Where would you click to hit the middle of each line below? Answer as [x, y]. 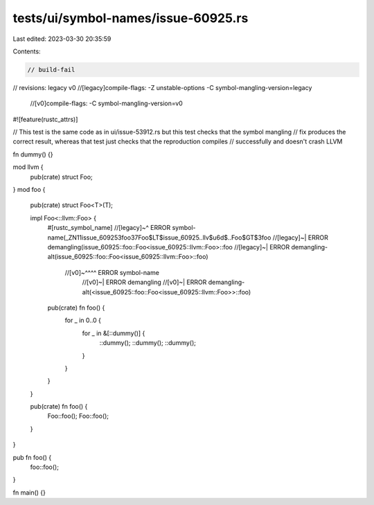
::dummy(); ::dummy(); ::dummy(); [148, 343]
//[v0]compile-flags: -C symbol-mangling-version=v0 [106, 103]
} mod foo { [29, 190]
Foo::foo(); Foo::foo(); [78, 416]
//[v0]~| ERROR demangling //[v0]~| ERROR [144, 282]
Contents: [27, 51]
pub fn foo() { [32, 457]
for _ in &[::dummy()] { [114, 333]
